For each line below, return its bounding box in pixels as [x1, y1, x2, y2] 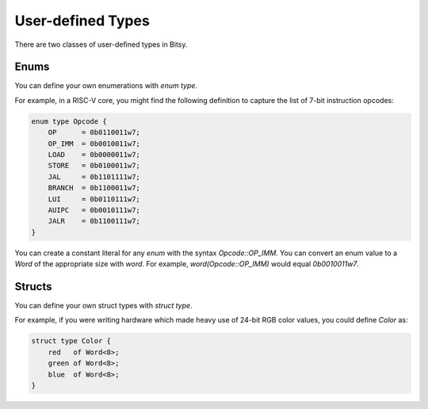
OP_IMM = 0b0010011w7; [48, 139, 140, 148]
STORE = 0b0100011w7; [48, 161, 140, 170]
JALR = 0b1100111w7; [48, 216, 140, 226]
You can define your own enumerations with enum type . [14, 81, 198, 90]
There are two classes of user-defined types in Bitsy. [14, 40, 188, 49]
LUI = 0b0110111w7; [48, 194, 140, 204]
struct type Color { [31, 337, 111, 346]
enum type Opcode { [31, 117, 107, 126]
